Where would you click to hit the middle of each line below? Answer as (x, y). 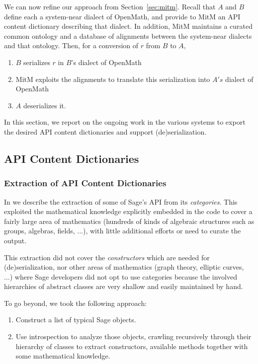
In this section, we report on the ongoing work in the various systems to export (125, 122)
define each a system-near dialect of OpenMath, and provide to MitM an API (122, 16)
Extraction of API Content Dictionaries (85, 183)
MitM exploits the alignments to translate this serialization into (113, 79)
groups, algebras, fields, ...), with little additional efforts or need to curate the (123, 231)
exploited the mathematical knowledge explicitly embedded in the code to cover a (128, 211)
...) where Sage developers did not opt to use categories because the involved (121, 276)
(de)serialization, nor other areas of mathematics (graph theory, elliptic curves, (124, 267)
